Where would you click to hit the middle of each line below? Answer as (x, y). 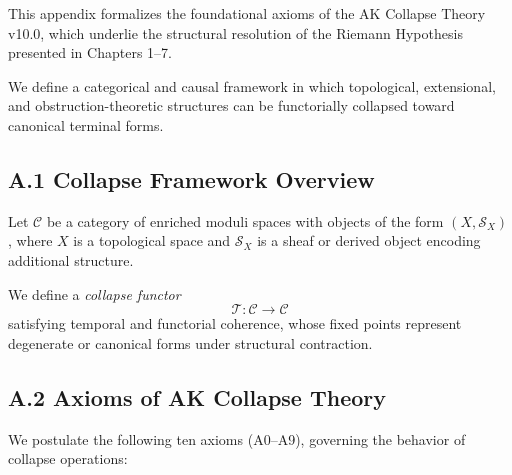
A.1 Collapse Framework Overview (191, 178)
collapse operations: (68, 458)
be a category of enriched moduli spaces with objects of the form (245, 220)
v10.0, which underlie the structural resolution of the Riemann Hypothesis (235, 32)
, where (30, 240)
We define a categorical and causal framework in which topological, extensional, (252, 85)
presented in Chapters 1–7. (90, 52)
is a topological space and (152, 240)
